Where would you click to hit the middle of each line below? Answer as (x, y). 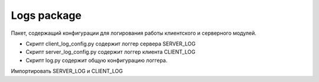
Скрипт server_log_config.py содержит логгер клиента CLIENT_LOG (110, 52)
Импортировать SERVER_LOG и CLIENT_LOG (67, 71)
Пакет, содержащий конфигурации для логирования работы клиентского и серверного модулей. (134, 33)
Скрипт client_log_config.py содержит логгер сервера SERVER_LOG (111, 44)
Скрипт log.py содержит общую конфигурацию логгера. (97, 60)
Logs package (46, 15)
